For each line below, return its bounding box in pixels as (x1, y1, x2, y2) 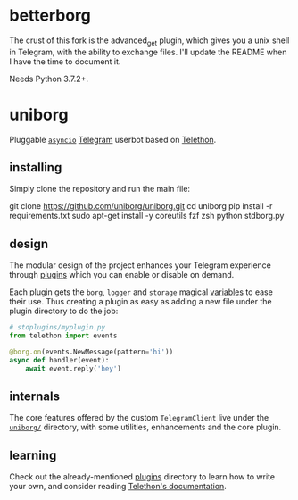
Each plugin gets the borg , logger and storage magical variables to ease (9, 287, 274, 297)
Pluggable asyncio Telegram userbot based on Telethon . (9, 134, 217, 145)
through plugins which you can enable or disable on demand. (9, 270, 235, 280)
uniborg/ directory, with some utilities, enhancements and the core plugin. (9, 421, 282, 433)
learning (9, 447, 57, 462)
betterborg (9, 5, 92, 26)
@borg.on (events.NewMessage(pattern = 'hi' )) (9, 347, 174, 357)
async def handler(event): (9, 355, 110, 364)
